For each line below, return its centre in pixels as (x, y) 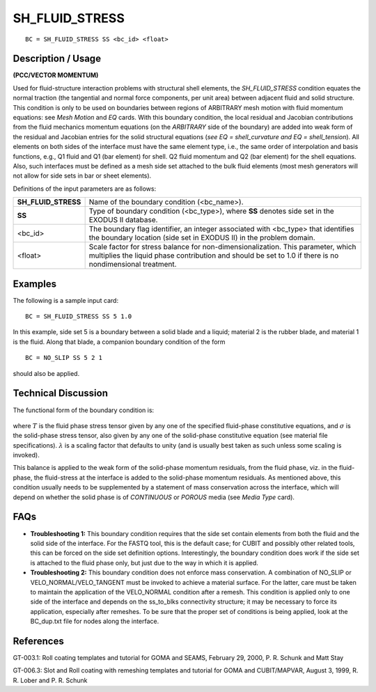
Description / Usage (57, 59)
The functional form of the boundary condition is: (84, 410)
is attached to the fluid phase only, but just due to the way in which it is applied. (144, 563)
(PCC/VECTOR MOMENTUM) (56, 75)
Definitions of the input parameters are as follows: (85, 189)
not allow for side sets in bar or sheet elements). (82, 176)
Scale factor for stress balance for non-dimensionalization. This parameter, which (222, 247)
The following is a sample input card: (65, 300)
